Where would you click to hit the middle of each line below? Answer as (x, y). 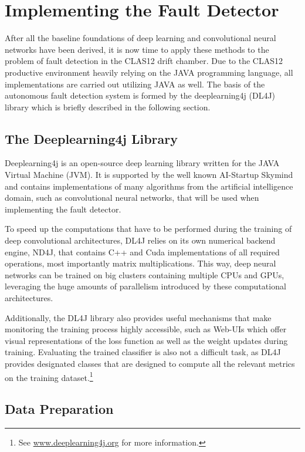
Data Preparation (59, 409)
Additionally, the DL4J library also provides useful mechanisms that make (138, 317)
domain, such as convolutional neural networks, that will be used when (132, 198)
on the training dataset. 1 (49, 376)
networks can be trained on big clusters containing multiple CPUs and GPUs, (145, 274)
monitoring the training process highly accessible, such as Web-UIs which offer (146, 329)
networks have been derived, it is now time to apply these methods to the (137, 49)
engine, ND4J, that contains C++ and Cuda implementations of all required (142, 252)
